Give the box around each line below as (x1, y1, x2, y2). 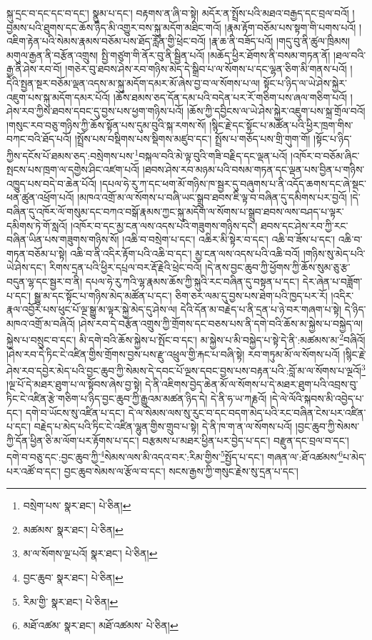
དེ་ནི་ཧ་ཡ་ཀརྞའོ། (210, 391, 267, 405)
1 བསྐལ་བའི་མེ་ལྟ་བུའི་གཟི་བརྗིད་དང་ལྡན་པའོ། (134, 146, 288, 163)
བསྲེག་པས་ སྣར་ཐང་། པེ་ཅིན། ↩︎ (23, 498, 131, 513)
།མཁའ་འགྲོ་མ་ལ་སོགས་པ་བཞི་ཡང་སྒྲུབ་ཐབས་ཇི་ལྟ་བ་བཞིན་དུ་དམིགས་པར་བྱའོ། (77, 190, 347, 205)
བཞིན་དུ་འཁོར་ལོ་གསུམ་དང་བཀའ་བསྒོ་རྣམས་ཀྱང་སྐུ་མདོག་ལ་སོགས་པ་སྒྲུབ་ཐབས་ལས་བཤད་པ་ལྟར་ (6, 203, 344, 218)
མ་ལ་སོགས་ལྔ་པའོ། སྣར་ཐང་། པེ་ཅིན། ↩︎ (23, 546, 158, 561)
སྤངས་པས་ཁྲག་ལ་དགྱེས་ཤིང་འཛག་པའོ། (6, 162, 140, 177)
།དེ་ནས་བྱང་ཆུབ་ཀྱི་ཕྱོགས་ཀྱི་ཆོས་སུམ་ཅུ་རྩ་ (205, 260, 351, 275)
